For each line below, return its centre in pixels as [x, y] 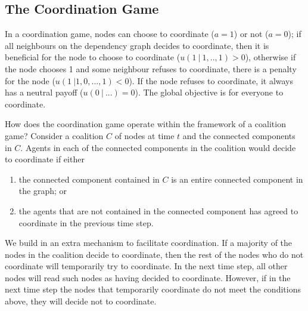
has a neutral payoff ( [44, 92]
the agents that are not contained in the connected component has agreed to [158, 210]
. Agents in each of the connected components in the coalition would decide [158, 147]
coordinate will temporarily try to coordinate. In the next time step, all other [146, 266]
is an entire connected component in [237, 179]
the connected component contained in [89, 179]
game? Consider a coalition [54, 135]
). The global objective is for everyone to [209, 92]
